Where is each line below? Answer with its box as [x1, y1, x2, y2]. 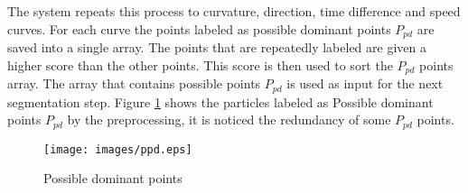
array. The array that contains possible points [7, 74, 261, 93]
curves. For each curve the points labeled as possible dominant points [7, 19, 391, 38]
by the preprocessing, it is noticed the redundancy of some [67, 110, 391, 129]
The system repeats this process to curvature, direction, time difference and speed [7, 2, 461, 20]
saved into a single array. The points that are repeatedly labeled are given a [7, 38, 426, 57]
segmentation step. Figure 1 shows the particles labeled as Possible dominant [7, 92, 434, 111]
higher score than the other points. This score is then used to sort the [7, 55, 393, 74]
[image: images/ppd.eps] [43, 142, 192, 156]
